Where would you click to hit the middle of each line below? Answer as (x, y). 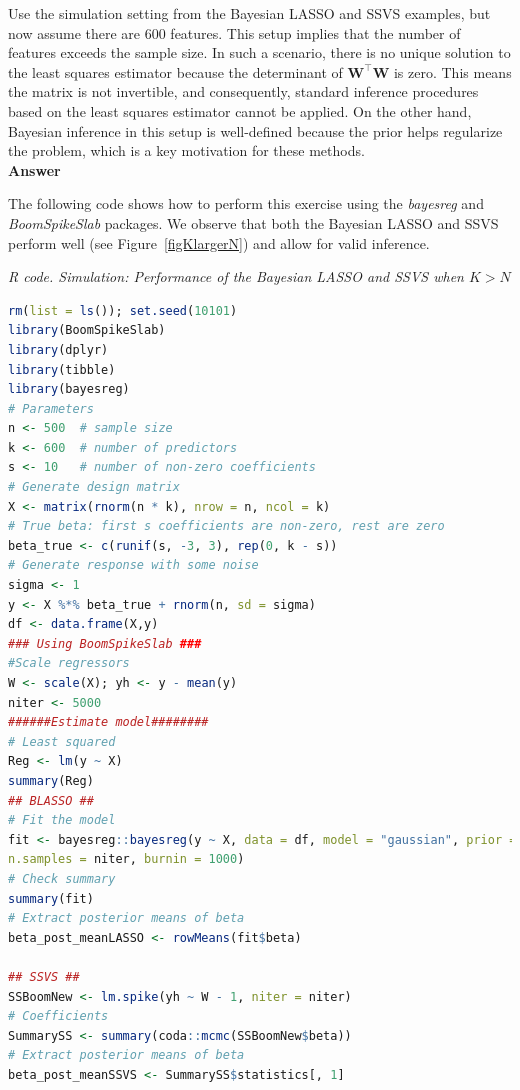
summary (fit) (51, 898)
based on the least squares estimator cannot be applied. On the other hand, (240, 110)
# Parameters (51, 408)
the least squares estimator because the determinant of (175, 71)
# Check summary (62, 878)
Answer (34, 169)
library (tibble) (62, 369)
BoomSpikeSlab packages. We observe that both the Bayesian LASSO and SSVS (253, 222)
